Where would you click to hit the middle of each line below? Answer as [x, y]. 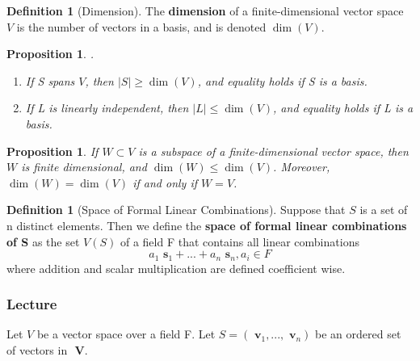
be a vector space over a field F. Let [126, 334]
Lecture [32, 304]
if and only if [165, 182]
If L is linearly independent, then [107, 108]
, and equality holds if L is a [343, 108]
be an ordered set [358, 334]
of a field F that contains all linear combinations [239, 241]
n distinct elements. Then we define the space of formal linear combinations [207, 225]
